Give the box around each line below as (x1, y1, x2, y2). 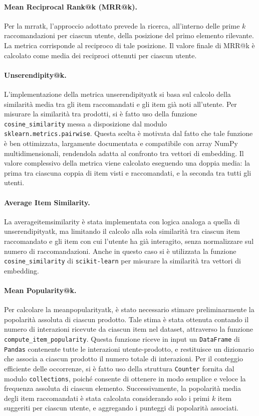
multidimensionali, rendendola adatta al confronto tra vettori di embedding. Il (4, 148, 244, 158)
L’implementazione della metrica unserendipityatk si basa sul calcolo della (4, 88, 231, 99)
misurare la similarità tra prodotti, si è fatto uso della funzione (4, 108, 197, 119)
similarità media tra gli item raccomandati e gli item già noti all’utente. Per (4, 98, 237, 109)
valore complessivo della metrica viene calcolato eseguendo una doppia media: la (4, 158, 250, 168)
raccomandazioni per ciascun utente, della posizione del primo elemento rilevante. (4, 30, 254, 41)
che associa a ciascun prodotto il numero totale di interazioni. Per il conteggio (4, 353, 243, 364)
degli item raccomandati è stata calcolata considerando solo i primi (4, 392, 210, 403)
